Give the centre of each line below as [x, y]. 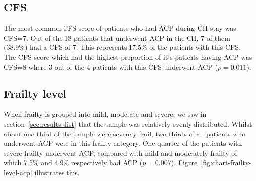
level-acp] [18, 172]
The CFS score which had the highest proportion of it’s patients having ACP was [128, 57]
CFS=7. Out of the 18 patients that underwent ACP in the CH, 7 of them [117, 37]
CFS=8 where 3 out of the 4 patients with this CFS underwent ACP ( [111, 67]
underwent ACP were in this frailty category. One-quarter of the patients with [123, 143]
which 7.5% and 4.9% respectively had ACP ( [73, 162]
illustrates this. [57, 172]
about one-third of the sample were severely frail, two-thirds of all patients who [125, 133]
